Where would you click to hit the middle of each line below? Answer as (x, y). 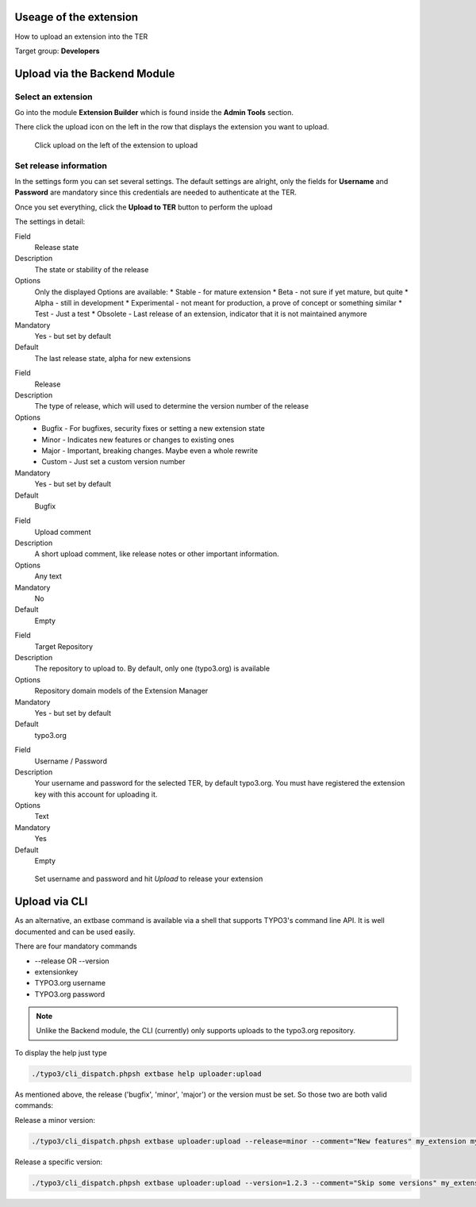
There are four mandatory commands (76, 946)
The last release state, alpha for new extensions (113, 358)
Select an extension (54, 97)
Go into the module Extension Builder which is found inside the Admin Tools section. (154, 113)
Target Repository (64, 646)
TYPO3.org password (70, 994)
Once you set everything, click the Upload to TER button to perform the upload (144, 207)
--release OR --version (72, 961)
